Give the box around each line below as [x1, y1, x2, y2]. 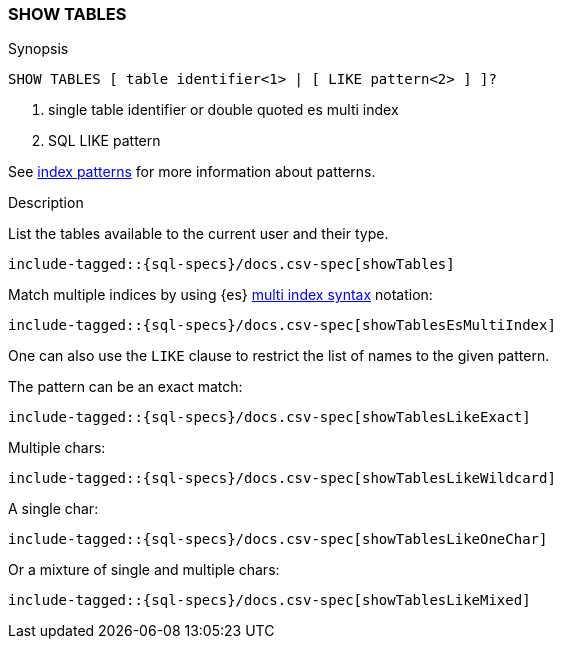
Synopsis [8, 40, 69, 58]
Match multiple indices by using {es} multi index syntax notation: [8, 286, 433, 304]
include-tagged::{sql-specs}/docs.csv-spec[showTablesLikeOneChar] [8, 531, 548, 548]
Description [8, 194, 84, 212]
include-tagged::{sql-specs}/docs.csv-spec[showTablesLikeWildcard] [8, 470, 556, 487]
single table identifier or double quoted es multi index [48, 101, 399, 119]
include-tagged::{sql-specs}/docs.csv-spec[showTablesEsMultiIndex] [8, 317, 556, 334]
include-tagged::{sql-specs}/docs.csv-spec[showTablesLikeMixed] [8, 592, 531, 609]
